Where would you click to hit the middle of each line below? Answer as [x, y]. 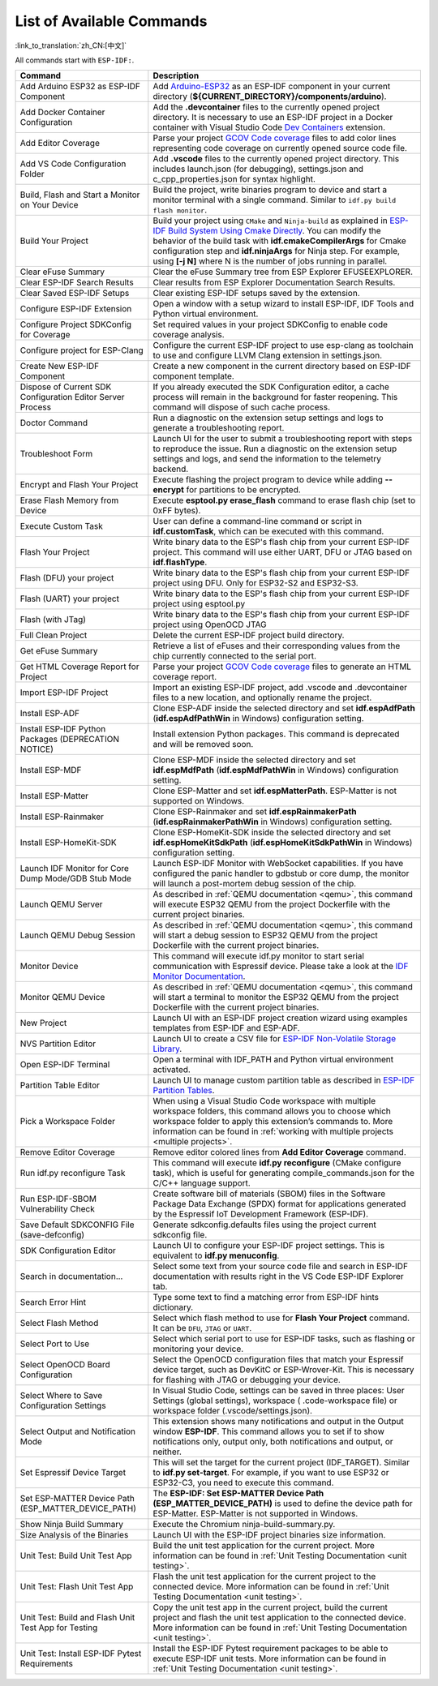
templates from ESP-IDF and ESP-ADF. [226, 1028]
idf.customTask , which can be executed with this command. [268, 531]
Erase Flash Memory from [69, 500]
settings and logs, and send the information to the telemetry [267, 459]
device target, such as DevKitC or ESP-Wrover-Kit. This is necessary [283, 1370]
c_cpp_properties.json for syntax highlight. [234, 179]
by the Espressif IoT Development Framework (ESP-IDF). [261, 1214]
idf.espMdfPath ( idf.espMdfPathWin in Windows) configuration [276, 770]
